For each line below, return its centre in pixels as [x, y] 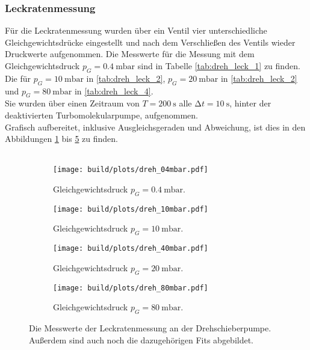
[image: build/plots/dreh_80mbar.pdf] [131, 288]
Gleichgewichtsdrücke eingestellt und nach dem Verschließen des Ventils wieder [150, 42]
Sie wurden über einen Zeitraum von [72, 103]
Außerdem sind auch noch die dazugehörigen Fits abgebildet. [141, 339]
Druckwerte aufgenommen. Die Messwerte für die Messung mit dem [130, 54]
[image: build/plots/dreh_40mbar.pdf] [131, 249]
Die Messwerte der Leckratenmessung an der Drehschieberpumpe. [150, 328]
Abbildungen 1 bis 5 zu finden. [61, 139]
